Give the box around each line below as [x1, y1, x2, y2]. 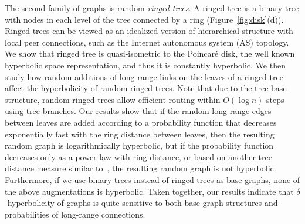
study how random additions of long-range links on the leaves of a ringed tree [5, 70, 283, 82]
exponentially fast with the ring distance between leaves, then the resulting [5, 127, 274, 140]
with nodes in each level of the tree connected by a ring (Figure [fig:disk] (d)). [5, 13, 284, 25]
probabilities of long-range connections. [5, 208, 145, 220]
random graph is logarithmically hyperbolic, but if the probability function [5, 139, 274, 151]
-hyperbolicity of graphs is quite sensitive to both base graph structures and [5, 197, 278, 209]
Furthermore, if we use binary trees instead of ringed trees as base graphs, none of [5, 173, 300, 185]
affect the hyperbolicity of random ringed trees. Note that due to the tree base [5, 82, 287, 94]
